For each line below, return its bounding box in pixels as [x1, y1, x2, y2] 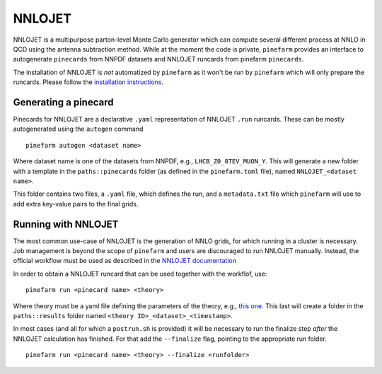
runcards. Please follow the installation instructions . [13, 78, 164, 86]
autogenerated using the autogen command [13, 124, 144, 134]
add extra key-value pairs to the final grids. [13, 199, 139, 208]
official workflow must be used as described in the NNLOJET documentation [13, 257, 237, 265]
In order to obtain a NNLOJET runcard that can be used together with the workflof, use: [13, 269, 267, 278]
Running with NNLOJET [13, 218, 119, 230]
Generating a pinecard [13, 96, 114, 108]
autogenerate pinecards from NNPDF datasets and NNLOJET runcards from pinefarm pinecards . [13, 55, 304, 64]
